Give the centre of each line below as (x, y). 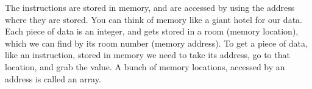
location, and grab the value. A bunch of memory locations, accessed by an (145, 66)
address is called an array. (53, 78)
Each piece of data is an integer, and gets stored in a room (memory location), (152, 31)
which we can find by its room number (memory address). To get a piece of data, (156, 43)
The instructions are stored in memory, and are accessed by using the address (150, 7)
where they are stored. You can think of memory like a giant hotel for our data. (154, 19)
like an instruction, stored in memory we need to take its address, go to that (147, 55)
